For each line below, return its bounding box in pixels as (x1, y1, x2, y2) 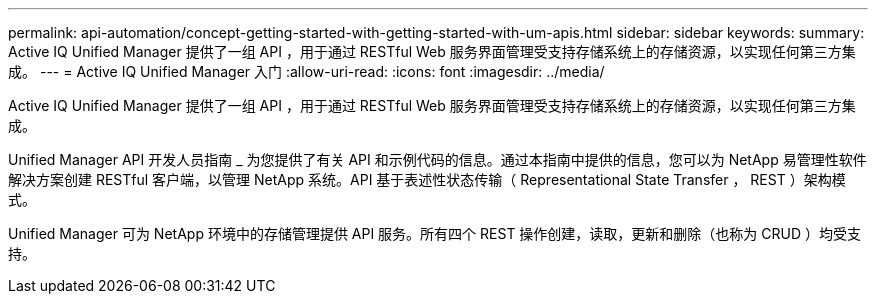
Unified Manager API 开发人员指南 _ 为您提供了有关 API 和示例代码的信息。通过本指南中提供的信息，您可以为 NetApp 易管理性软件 (8, 151, 867, 168)
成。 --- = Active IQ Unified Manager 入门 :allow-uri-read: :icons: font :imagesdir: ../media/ (8, 63, 605, 80)
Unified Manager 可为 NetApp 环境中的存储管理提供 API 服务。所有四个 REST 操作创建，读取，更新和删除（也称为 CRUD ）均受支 (8, 225, 862, 242)
